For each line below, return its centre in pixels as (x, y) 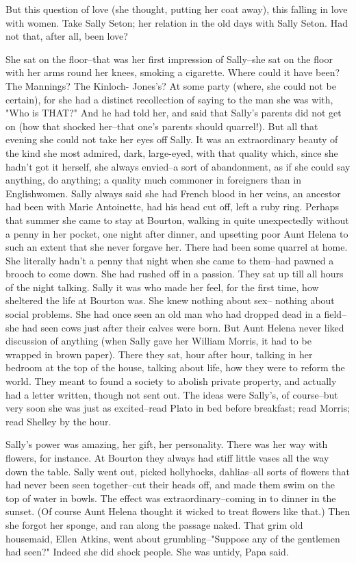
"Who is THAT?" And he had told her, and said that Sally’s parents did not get (174, 113)
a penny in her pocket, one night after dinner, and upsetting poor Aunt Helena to (177, 233)
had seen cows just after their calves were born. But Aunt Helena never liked (183, 327)
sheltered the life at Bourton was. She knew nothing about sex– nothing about (170, 300)
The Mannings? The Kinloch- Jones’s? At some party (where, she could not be (171, 85)
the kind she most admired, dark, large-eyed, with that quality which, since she (172, 152)
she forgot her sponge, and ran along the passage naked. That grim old (154, 524)
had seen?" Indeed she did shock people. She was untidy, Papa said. (147, 552)
